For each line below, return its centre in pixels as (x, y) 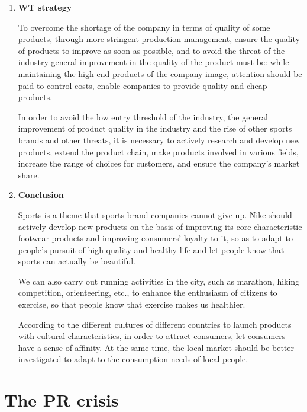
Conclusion (41, 195)
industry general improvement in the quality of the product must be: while (153, 62)
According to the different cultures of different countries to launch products (155, 324)
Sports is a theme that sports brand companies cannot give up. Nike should (155, 214)
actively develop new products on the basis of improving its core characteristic (160, 226)
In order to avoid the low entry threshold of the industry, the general (143, 116)
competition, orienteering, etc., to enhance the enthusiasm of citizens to (148, 293)
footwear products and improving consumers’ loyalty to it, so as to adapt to (155, 238)
